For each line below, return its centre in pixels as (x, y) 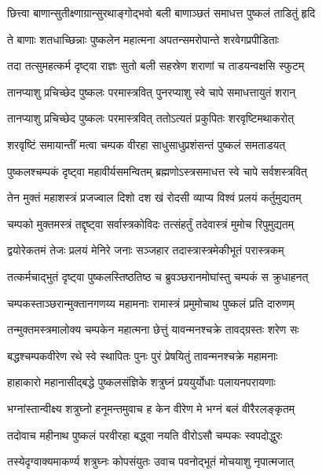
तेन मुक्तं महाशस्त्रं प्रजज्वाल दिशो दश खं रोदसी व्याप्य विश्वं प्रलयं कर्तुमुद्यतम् (154, 197)
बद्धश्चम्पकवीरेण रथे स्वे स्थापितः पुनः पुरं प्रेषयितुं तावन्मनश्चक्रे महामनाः (143, 355)
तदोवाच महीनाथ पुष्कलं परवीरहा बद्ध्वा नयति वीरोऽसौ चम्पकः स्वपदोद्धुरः (145, 435)
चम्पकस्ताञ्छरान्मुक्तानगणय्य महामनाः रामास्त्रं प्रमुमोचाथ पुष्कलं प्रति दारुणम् (151, 303)
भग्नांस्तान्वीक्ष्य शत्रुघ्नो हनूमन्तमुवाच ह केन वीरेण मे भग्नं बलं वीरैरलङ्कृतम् (151, 408)
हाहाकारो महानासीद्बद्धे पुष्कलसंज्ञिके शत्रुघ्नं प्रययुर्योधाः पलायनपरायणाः (141, 382)
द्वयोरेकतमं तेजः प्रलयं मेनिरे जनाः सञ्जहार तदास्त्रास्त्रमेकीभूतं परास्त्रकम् (146, 250)
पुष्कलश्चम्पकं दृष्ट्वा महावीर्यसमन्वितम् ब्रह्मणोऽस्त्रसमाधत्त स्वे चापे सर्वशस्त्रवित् (157, 171)
